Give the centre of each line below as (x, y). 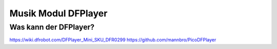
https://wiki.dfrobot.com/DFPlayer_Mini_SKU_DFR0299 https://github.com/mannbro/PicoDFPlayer (113, 40)
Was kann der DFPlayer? (52, 27)
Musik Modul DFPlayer (58, 13)
